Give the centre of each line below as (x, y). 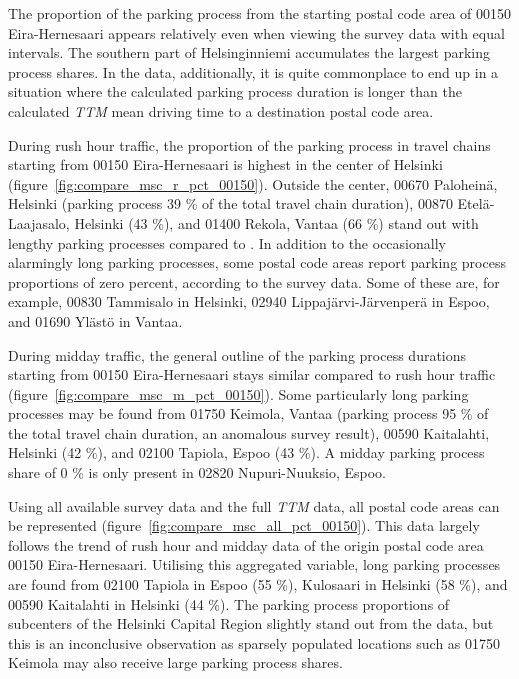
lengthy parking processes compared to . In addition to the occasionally (227, 242)
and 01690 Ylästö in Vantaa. (95, 320)
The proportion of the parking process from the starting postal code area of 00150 (260, 13)
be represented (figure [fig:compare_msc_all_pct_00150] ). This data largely (244, 525)
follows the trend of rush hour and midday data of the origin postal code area (246, 544)
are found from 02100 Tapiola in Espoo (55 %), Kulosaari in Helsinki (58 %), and (258, 584)
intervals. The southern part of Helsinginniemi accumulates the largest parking (249, 52)
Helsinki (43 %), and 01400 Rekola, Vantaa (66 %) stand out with (276, 222)
